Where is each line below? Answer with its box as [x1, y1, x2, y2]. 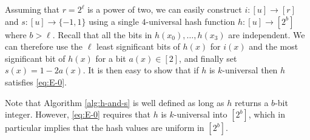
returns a [235, 96, 269, 108]
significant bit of [5, 52, 66, 64]
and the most [249, 40, 298, 53]
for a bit [95, 52, 126, 64]
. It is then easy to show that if [83, 64, 199, 76]
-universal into [174, 108, 227, 121]
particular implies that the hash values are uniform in [5, 121, 204, 134]
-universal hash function [146, 15, 235, 27]
